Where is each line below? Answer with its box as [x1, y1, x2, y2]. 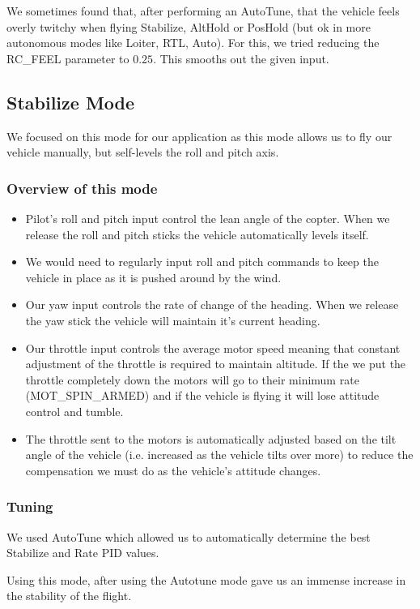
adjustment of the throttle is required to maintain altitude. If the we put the [25, 355, 406, 372]
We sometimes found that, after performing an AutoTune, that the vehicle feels [6, 2, 400, 19]
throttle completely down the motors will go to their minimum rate [25, 371, 359, 388]
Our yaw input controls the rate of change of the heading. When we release [25, 296, 399, 313]
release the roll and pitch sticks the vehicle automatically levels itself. [25, 225, 369, 242]
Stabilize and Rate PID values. [6, 544, 159, 561]
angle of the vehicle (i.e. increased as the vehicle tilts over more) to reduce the [25, 446, 414, 463]
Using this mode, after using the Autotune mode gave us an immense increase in [6, 571, 406, 588]
